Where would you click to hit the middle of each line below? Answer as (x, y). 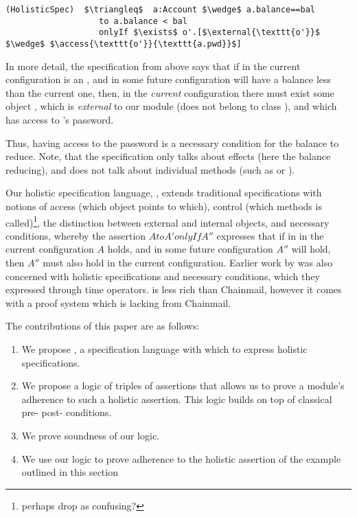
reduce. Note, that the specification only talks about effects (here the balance (168, 156)
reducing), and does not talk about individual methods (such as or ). (150, 169)
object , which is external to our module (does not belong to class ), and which (171, 106)
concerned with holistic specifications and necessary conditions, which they (163, 276)
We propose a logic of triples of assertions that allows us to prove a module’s (183, 386)
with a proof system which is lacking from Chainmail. (118, 302)
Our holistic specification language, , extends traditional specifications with (164, 193)
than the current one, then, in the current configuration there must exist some (170, 92)
